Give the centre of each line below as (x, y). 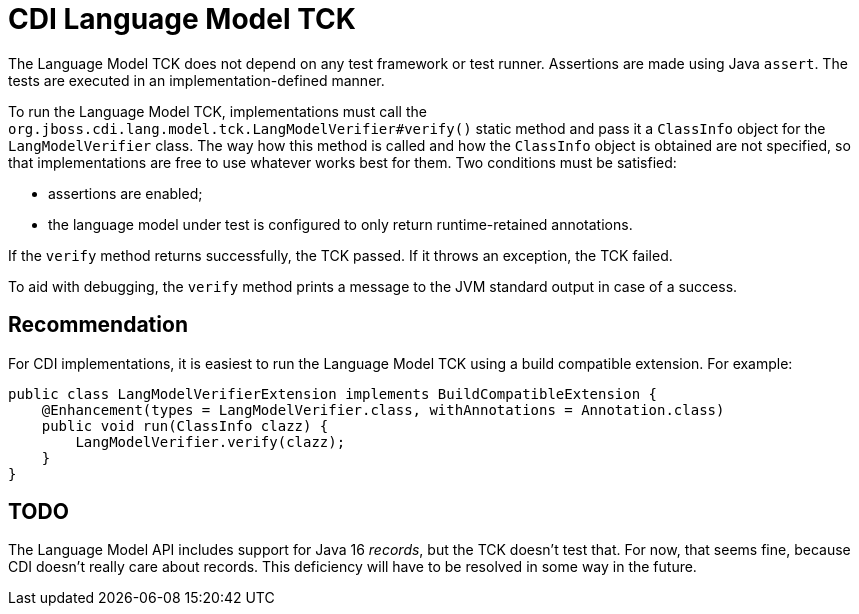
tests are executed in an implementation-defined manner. (196, 80)
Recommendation (98, 325)
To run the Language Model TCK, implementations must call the (217, 111)
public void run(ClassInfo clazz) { (185, 425)
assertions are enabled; (125, 193)
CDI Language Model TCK (182, 19)
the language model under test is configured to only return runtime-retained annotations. (340, 224)
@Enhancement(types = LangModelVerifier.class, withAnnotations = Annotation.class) (383, 409)
